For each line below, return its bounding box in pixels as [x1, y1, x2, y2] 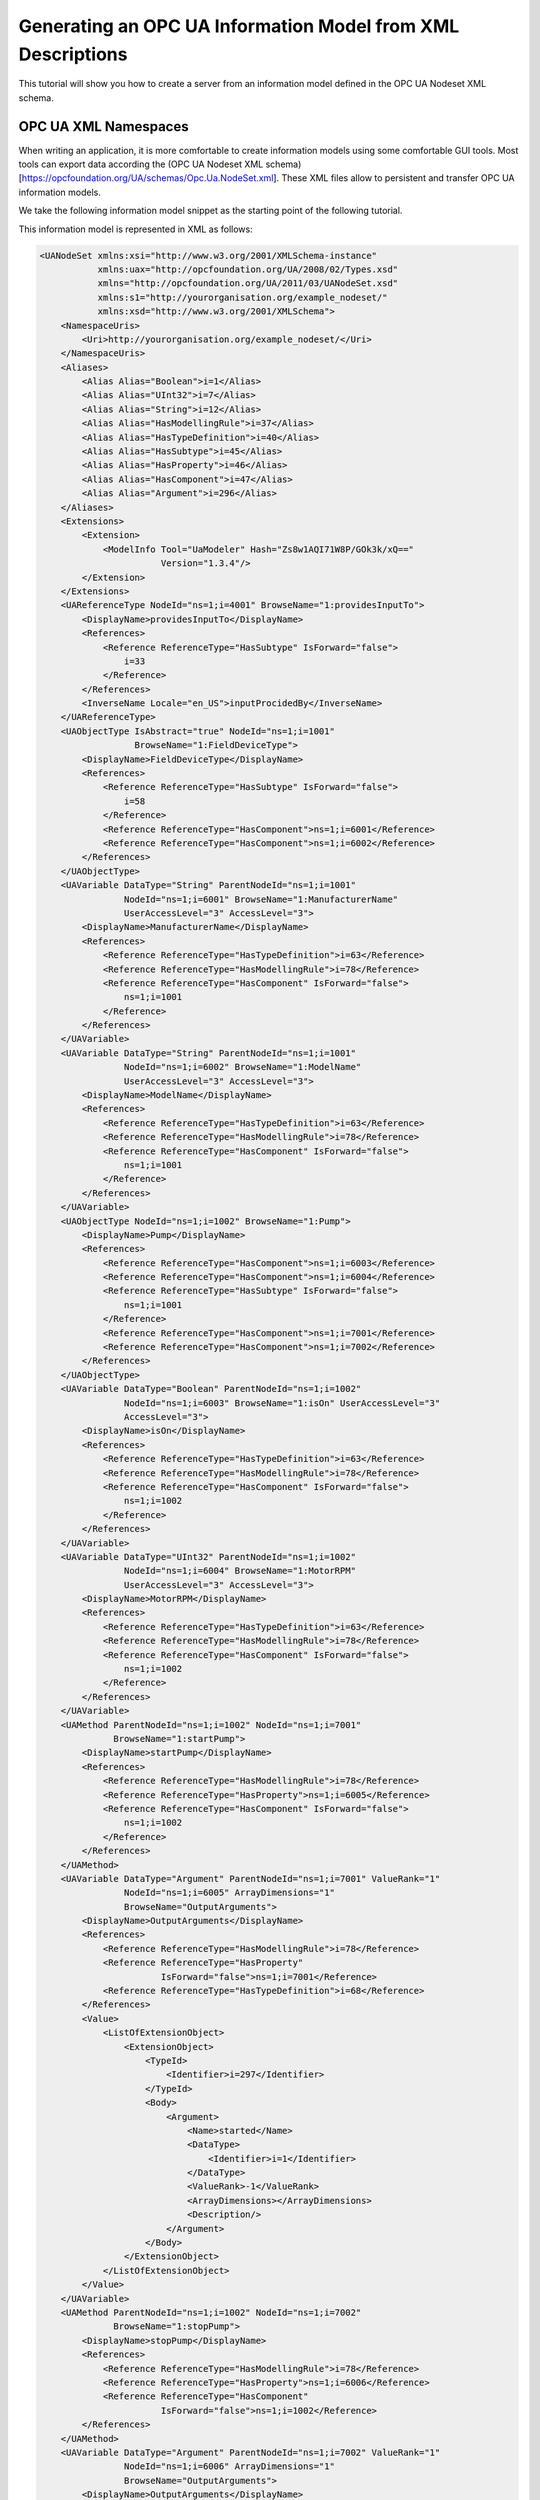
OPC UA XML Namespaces [18, 118, 189, 135]
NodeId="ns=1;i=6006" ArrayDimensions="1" [123, 2461, 335, 2472]
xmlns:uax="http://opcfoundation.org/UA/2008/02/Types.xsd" [97, 263, 399, 275]
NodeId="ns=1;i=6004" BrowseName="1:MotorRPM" [123, 1565, 357, 1577]
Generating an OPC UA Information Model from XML [18, 15, 460, 37]
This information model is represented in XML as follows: [18, 223, 254, 235]
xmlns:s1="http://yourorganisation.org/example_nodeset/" [97, 291, 388, 303]
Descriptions [18, 43, 128, 65]
